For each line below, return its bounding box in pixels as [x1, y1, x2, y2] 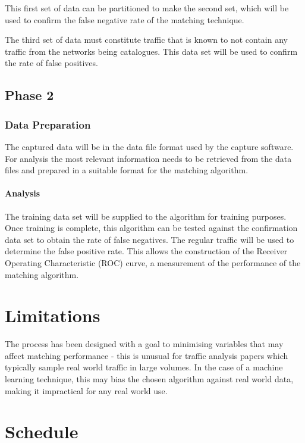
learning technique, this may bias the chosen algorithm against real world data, [5, 373, 294, 385]
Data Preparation [5, 117, 91, 132]
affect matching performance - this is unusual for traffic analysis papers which [5, 349, 288, 361]
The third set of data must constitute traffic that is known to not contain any [5, 33, 288, 46]
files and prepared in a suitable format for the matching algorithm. [5, 164, 249, 176]
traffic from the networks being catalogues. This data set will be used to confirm [5, 45, 298, 57]
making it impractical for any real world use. [5, 384, 168, 397]
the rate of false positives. [5, 57, 98, 69]
